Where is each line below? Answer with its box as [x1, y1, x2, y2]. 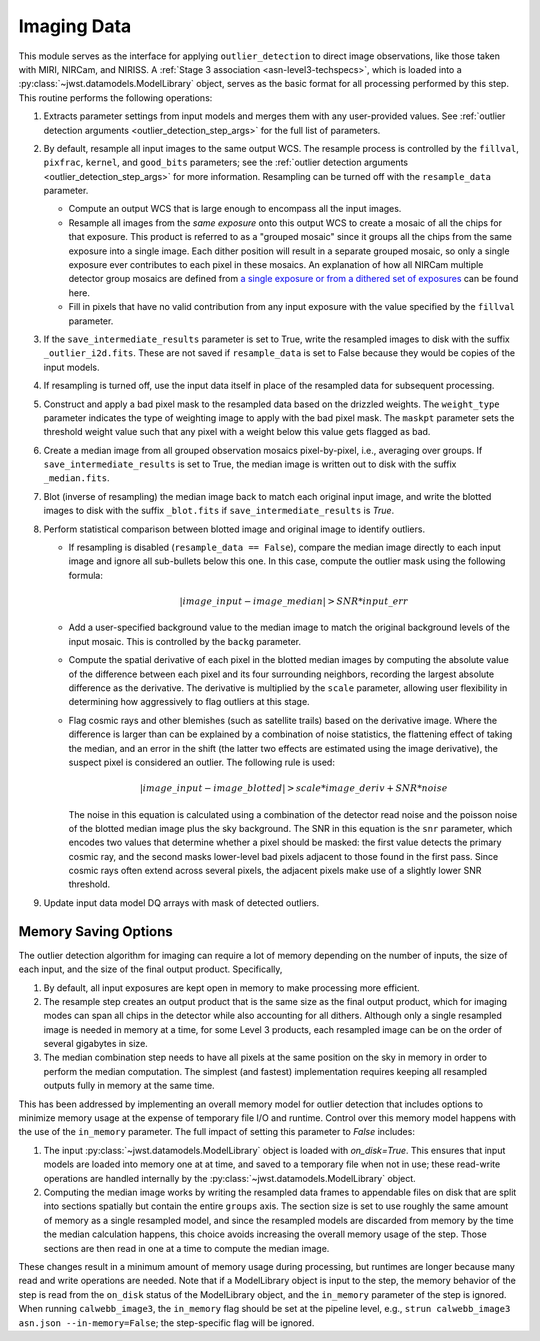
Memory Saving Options [18, 923, 174, 940]
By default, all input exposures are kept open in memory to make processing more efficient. [43, 981, 420, 994]
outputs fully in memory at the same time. [43, 1080, 215, 1092]
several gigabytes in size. [43, 1038, 149, 1050]
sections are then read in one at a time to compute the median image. [43, 1242, 330, 1254]
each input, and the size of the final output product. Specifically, [18, 963, 283, 975]
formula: [68, 569, 104, 581]
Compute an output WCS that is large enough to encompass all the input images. [68, 203, 402, 215]
